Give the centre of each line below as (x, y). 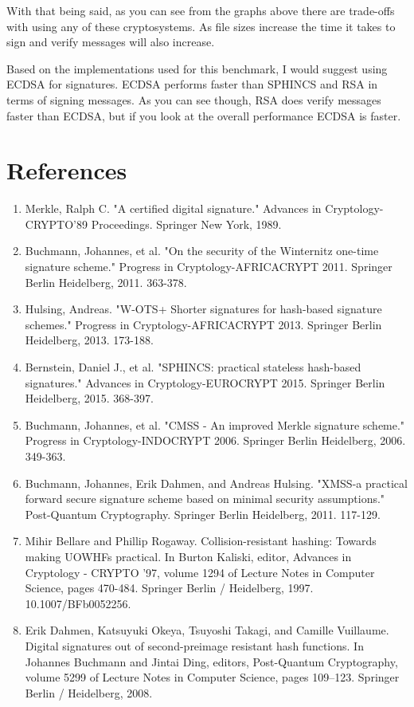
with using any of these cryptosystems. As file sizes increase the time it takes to (201, 26)
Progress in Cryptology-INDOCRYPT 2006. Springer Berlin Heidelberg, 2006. (215, 440)
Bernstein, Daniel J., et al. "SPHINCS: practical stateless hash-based (193, 367)
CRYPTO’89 (56, 224)
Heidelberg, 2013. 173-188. (89, 340)
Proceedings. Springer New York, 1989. (186, 224)
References (67, 170)
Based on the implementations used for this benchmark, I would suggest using (197, 68)
